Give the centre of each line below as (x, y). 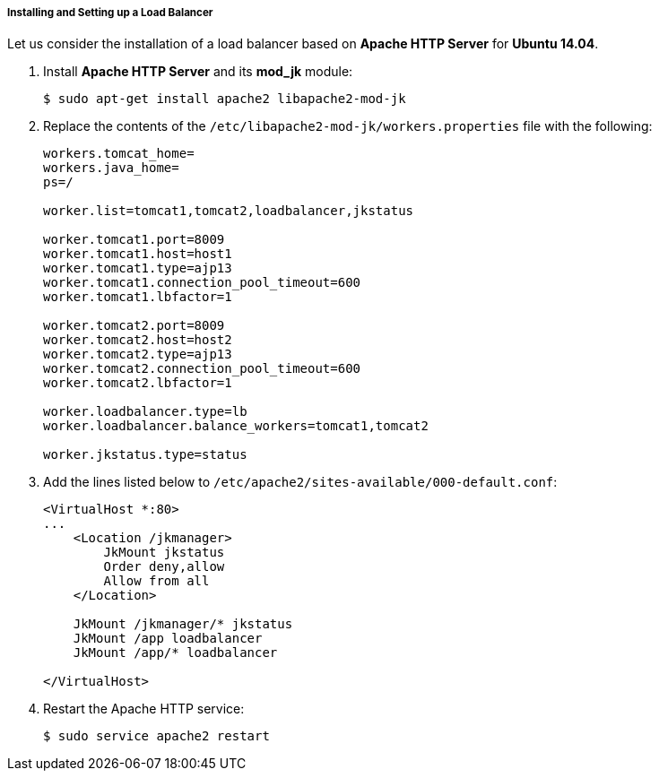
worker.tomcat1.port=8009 (134, 240)
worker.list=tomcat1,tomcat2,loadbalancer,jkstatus (229, 211)
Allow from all (156, 581)
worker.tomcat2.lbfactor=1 (138, 383)
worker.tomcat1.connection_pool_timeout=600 (202, 283)
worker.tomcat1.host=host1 (138, 254)
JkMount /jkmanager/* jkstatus (183, 624)
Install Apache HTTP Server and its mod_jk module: (198, 72)
